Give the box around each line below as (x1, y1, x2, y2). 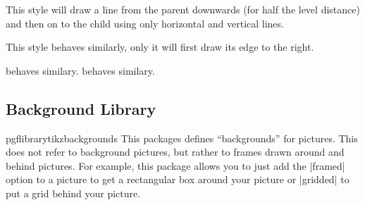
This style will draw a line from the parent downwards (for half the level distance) (6, 2, 360, 16)
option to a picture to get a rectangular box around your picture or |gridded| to (6, 172, 349, 187)
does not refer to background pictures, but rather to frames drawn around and (6, 144, 345, 159)
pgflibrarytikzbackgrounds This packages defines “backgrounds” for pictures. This (6, 130, 358, 145)
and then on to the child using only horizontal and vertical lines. (6, 15, 284, 30)
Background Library (6, 97, 156, 119)
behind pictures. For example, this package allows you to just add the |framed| (6, 158, 345, 173)
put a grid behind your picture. (6, 185, 141, 200)
